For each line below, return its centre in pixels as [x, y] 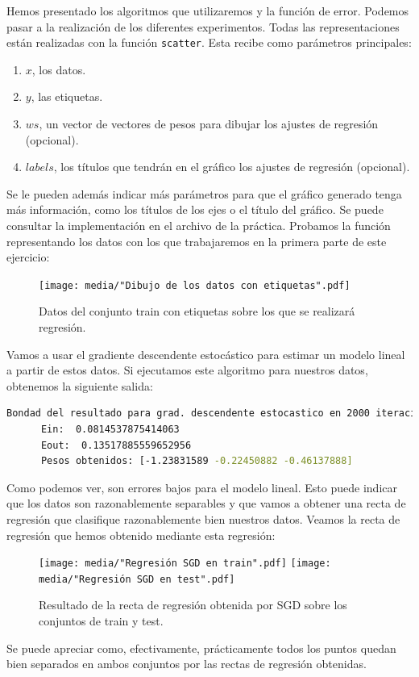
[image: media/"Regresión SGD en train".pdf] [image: [185, 564]
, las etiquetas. [67, 96]
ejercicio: [28, 257]
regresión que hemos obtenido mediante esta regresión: [141, 535]
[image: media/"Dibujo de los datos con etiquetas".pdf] [195, 285]
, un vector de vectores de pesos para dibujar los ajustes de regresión [209, 124]
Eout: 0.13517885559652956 [116, 445]
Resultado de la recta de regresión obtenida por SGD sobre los [193, 605]
